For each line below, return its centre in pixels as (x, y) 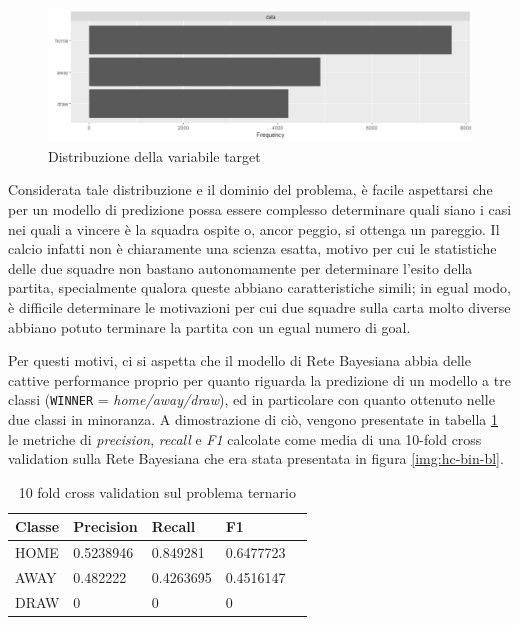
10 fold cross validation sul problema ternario (157, 491)
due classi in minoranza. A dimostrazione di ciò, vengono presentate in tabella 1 (253, 418)
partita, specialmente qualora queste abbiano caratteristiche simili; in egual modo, (259, 287)
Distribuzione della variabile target (154, 155)
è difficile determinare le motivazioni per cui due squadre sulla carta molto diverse (259, 306)
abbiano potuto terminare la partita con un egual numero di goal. (209, 326)
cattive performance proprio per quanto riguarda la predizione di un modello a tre (259, 379)
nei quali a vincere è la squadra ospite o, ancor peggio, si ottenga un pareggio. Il (254, 228)
